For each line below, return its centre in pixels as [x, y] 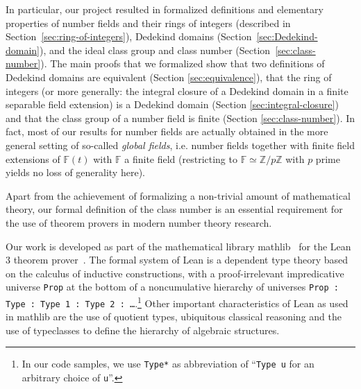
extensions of [33, 158]
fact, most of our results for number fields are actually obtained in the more [167, 131]
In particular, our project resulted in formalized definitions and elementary [165, 9]
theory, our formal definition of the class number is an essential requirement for [174, 209]
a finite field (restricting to [181, 158]
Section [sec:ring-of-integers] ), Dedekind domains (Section [129, 36]
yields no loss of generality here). [75, 172]
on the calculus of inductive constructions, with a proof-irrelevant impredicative [175, 273]
